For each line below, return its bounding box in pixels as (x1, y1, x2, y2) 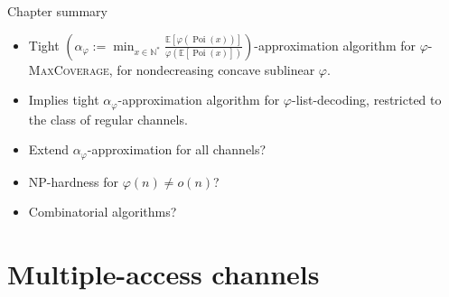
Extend (28, 140, 69, 159)
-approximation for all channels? (87, 140, 267, 159)
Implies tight (28, 90, 99, 109)
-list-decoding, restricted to (291, 90, 442, 109)
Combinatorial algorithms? (28, 202, 177, 221)
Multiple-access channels (7, 255, 320, 292)
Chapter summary (7, 2, 108, 20)
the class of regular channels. (28, 109, 188, 128)
